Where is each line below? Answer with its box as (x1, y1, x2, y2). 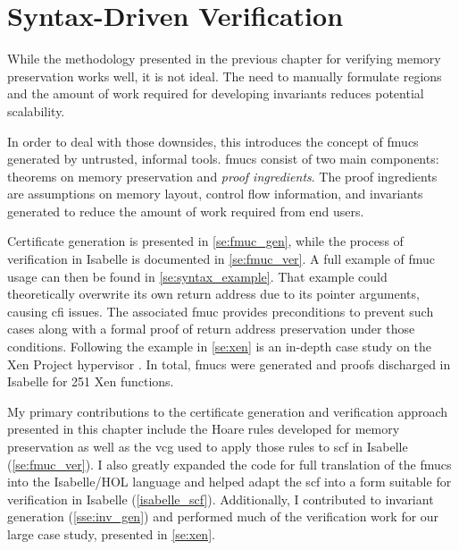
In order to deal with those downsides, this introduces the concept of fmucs (7, 131, 419, 150)
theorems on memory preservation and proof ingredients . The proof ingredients (7, 166, 438, 185)
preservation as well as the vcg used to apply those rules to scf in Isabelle (7, 437, 408, 455)
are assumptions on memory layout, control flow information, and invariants (7, 184, 423, 203)
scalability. (7, 101, 65, 120)
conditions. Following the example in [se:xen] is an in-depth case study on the (7, 337, 432, 356)
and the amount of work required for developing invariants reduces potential (7, 84, 424, 103)
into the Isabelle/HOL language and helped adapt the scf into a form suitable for (7, 472, 452, 491)
